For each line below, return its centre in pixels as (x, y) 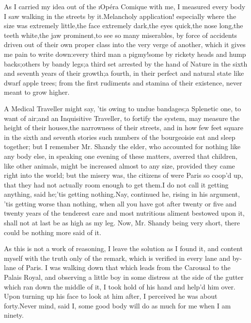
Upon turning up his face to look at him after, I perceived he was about (111, 296)
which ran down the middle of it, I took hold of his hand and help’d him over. (120, 286)
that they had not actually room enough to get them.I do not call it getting (116, 184)
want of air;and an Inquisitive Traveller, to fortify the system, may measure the (122, 118)
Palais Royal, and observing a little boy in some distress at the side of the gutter (124, 277)
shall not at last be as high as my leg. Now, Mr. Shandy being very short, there (122, 223)
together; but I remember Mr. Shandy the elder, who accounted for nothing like (122, 146)
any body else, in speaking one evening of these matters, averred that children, (121, 156)
